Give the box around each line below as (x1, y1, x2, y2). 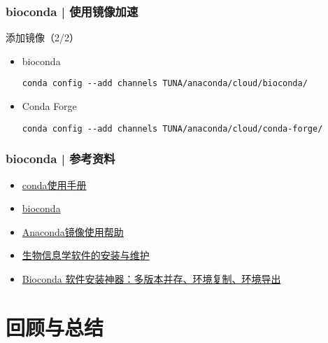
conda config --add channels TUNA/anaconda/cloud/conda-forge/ (22, 123, 323, 134)
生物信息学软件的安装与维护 (22, 248, 150, 262)
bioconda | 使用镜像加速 (6, 2, 138, 20)
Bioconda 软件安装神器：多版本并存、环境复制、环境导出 (22, 271, 281, 286)
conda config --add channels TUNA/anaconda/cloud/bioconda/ (22, 78, 308, 89)
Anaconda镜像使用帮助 (22, 224, 124, 239)
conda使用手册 (22, 177, 87, 192)
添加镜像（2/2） (6, 30, 79, 45)
